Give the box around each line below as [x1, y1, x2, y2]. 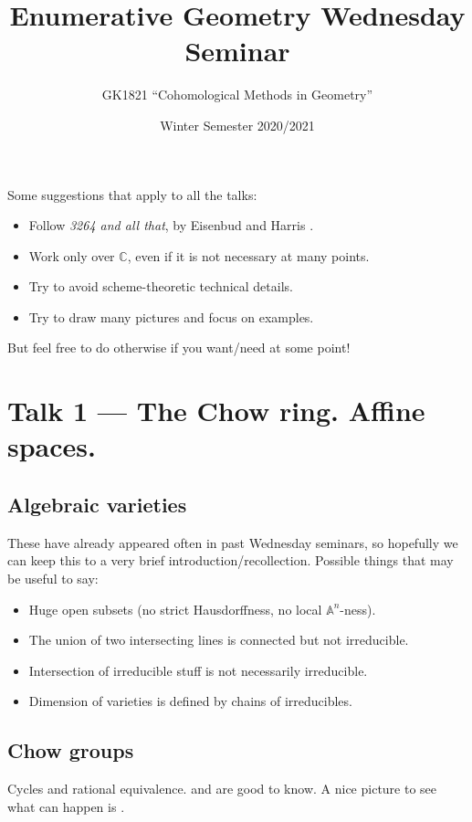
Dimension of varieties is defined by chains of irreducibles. [28, 691, 352, 711]
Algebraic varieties [7, 490, 187, 519]
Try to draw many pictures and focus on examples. [28, 307, 314, 326]
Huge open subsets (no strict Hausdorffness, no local [28, 599, 322, 618]
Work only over [28, 246, 115, 265]
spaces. [7, 427, 96, 465]
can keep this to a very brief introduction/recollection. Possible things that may [7, 551, 454, 570]
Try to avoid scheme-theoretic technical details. [28, 277, 293, 296]
